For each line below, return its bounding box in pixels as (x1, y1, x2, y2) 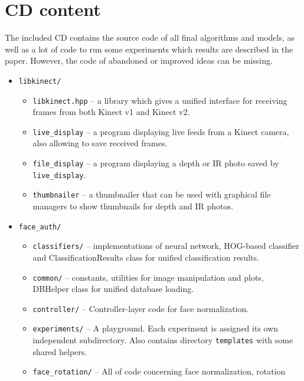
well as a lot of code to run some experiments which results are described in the (5, 42, 293, 55)
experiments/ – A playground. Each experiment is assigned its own (32, 322, 279, 334)
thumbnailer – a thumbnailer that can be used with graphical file (32, 188, 271, 201)
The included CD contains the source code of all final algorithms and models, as (5, 31, 295, 44)
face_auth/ (18, 222, 61, 231)
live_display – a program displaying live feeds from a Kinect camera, (32, 125, 289, 137)
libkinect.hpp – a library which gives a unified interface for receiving (32, 94, 287, 106)
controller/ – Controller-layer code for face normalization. (32, 302, 249, 314)
